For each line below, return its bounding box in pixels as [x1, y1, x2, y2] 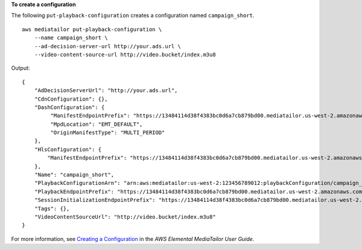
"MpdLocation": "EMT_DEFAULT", [50, 120, 143, 128]
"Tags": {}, [34, 205, 70, 212]
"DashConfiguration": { [34, 104, 105, 111]
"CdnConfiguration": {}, [34, 95, 108, 102]
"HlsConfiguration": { [34, 146, 102, 153]
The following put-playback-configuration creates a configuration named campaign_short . [11, 12, 255, 19]
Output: [11, 64, 30, 72]
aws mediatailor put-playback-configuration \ [22, 26, 162, 33]
